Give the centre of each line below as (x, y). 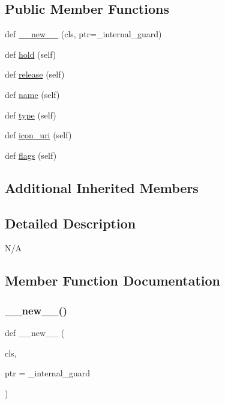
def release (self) (35, 74)
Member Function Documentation (113, 280)
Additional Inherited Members (102, 187)
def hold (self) (31, 54)
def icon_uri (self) (38, 135)
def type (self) (31, 115)
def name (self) (32, 94)
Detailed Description (70, 223)
